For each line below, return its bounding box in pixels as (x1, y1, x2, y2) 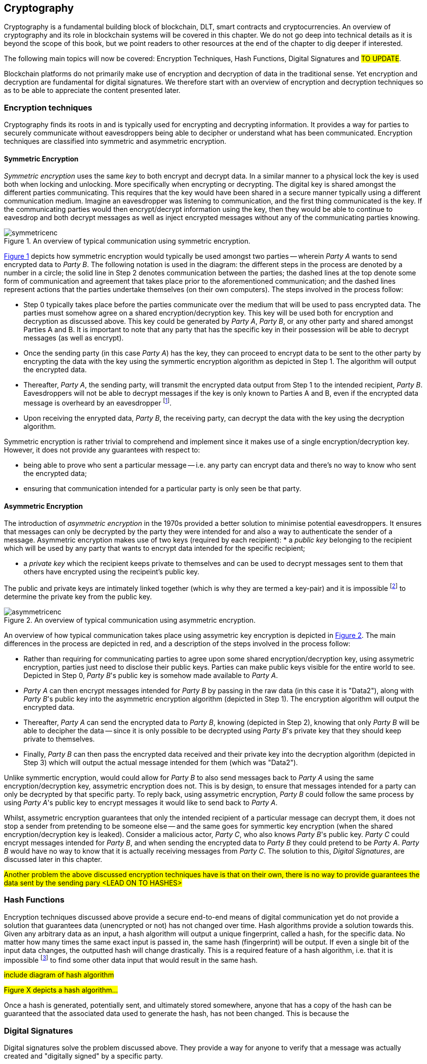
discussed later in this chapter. (4, 855, 103, 863)
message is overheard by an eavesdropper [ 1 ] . (23, 397, 171, 407)
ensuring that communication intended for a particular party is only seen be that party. (23, 484, 301, 493)
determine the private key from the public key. (4, 592, 152, 601)
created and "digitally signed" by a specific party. (4, 1052, 163, 1061)
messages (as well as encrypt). (23, 334, 124, 342)
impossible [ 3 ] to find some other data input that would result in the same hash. (4, 954, 258, 964)
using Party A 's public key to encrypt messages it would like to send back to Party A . (4, 798, 278, 807)
